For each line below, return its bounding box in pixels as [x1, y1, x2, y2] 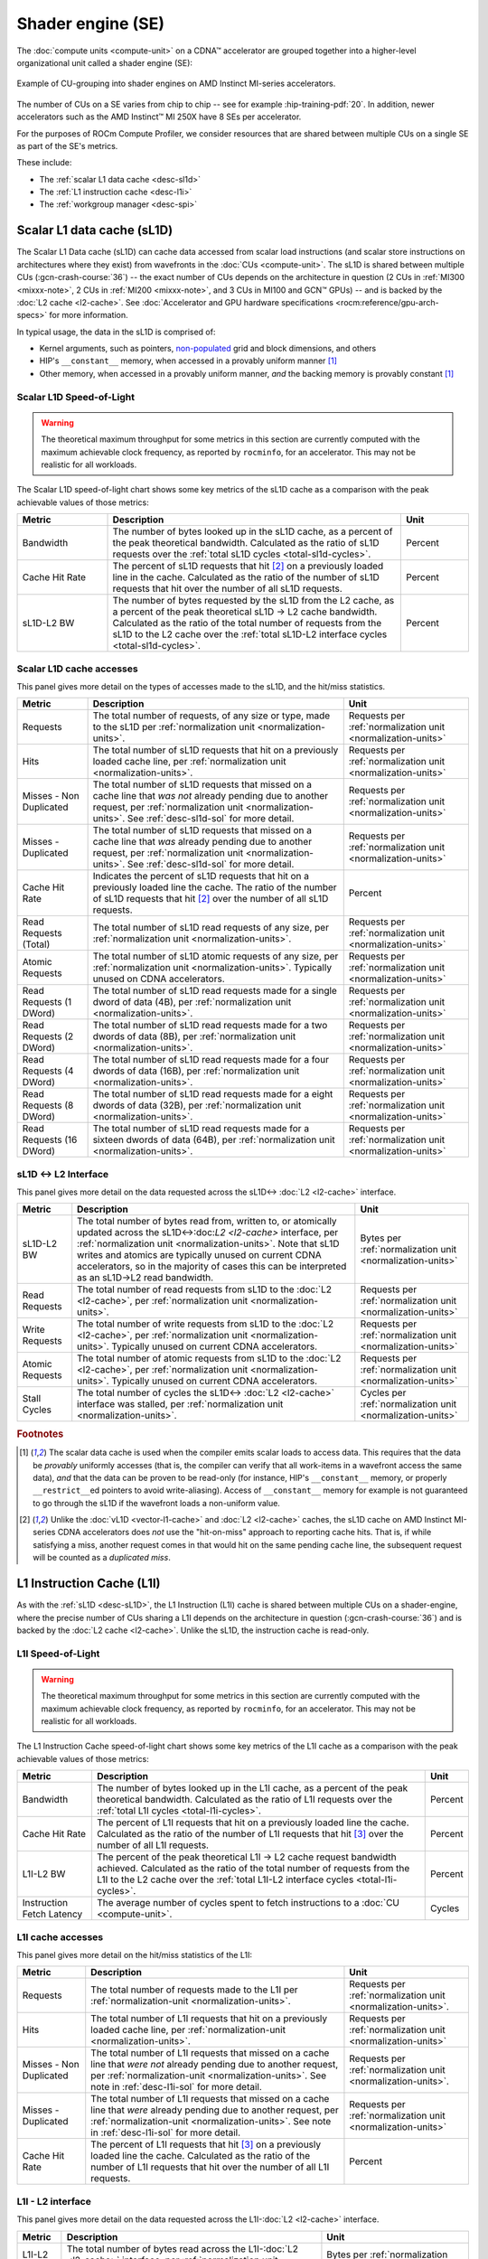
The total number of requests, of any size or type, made [92, 709, 331, 722]
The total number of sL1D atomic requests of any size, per [92, 950, 339, 962]
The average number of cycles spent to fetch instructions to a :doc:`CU [96, 1897, 399, 1909]
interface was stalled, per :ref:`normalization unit [77, 1398, 284, 1411]
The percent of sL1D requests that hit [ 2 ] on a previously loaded [112, 560, 384, 573]
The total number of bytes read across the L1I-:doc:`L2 [66, 2242, 298, 2254]
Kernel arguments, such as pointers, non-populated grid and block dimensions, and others [39, 343, 377, 354]
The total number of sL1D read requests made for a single [92, 985, 338, 998]
